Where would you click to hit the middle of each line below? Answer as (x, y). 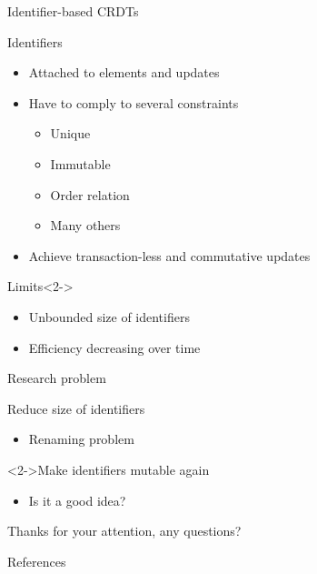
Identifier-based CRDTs (73, 11)
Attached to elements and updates (124, 72)
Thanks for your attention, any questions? (124, 531)
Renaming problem (81, 439)
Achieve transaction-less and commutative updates (169, 255)
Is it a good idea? (77, 500)
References (37, 561)
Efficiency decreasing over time (114, 347)
